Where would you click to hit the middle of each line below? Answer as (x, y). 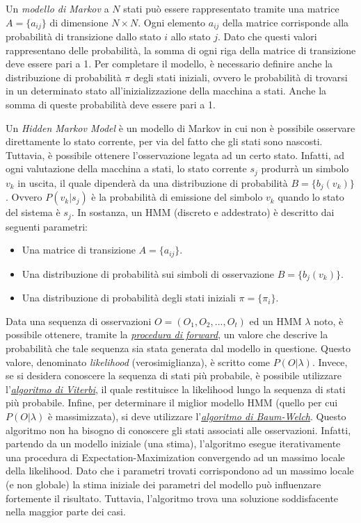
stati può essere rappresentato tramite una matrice (231, 8)
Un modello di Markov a (57, 8)
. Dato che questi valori (267, 36)
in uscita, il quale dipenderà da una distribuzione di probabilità (153, 182)
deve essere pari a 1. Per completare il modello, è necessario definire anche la (169, 64)
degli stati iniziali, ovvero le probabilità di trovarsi (240, 77)
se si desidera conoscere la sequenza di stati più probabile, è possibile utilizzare (174, 375)
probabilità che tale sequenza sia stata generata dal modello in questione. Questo (178, 348)
